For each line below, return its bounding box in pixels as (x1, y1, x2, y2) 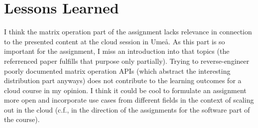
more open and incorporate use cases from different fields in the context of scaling (4, 95, 254, 105)
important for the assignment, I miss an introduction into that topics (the (4, 46, 230, 56)
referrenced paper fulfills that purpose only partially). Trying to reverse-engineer (4, 55, 250, 66)
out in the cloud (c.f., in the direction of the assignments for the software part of (4, 104, 250, 115)
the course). (4, 114, 40, 125)
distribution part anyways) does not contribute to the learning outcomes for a (4, 75, 242, 86)
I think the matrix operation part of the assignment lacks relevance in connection (4, 26, 252, 37)
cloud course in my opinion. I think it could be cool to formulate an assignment (4, 85, 247, 95)
